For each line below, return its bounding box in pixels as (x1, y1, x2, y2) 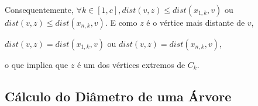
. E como (105, 16, 137, 28)
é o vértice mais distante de (146, 16, 245, 28)
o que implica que (5, 59, 68, 70)
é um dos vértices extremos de (77, 59, 185, 70)
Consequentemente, (5, 4, 74, 15)
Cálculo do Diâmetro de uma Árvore (5, 87, 232, 105)
